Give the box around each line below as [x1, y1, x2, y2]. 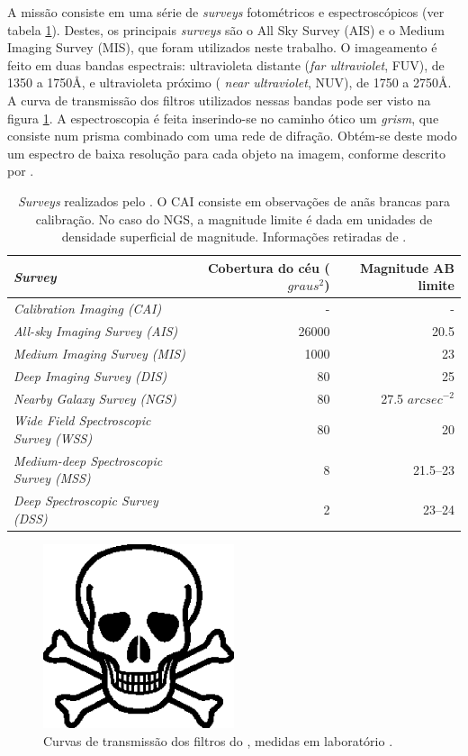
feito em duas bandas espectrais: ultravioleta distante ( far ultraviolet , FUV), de [7, 55, 445, 74]
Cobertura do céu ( [207, 258, 330, 277]
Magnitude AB [359, 258, 454, 277]
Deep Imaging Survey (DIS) [13, 366, 167, 385]
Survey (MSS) [13, 469, 91, 487]
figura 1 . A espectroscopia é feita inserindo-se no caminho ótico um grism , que [7, 108, 439, 127]
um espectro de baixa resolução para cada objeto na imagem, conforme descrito [7, 143, 445, 162]
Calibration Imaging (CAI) [13, 299, 162, 318]
